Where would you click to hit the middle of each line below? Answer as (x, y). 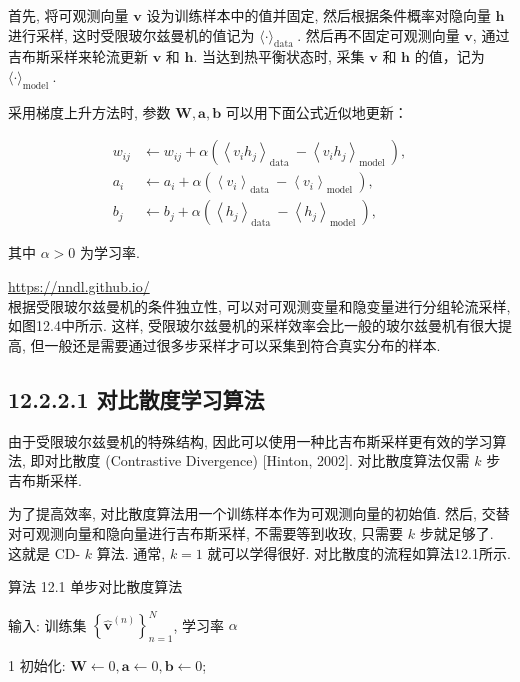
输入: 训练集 (47, 624)
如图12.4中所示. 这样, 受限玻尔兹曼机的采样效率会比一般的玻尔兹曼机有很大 (253, 325)
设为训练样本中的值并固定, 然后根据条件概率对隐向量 (318, 15)
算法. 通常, (131, 552)
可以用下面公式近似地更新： (316, 111)
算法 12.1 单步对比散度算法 (95, 586)
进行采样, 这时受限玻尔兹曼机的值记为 (131, 34)
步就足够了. (456, 533)
